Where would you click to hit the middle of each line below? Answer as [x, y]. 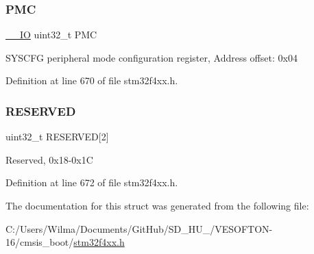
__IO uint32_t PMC [51, 35]
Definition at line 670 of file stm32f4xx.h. [92, 80]
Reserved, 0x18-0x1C [49, 159]
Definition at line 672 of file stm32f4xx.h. [92, 182]
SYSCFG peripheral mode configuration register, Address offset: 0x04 [152, 57]
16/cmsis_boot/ [40, 242]
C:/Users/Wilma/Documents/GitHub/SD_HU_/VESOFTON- [139, 228]
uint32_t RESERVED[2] [57, 137]
